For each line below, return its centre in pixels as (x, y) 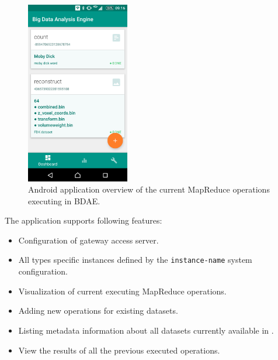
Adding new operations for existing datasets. (98, 311)
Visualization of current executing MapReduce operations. (122, 291)
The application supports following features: (84, 220)
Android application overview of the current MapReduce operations (149, 189)
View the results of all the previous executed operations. (119, 350)
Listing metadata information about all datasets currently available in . (146, 330)
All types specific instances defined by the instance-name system (135, 260)
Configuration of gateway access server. (88, 240)
